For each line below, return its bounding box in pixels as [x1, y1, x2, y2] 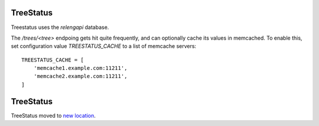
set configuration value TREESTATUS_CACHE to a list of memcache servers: [11, 43, 197, 50]
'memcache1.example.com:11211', [33, 65, 128, 72]
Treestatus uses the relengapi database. [11, 24, 109, 31]
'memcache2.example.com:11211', [33, 73, 128, 80]
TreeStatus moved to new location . [11, 112, 96, 119]
